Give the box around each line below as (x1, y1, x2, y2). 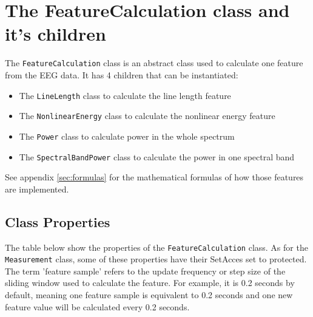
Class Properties (5, 212, 110, 231)
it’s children (5, 21, 106, 46)
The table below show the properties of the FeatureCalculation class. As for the (5, 240, 308, 253)
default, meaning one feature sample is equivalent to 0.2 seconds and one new (5, 288, 293, 301)
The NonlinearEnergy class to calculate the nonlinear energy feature (19, 109, 275, 122)
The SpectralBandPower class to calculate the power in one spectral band (19, 150, 295, 163)
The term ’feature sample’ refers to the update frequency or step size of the (5, 264, 286, 277)
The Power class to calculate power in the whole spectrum (19, 129, 235, 142)
